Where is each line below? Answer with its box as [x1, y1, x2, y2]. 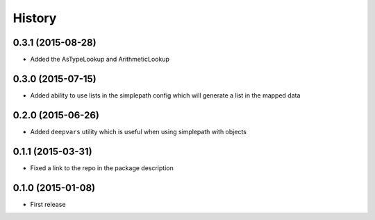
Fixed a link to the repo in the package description [30, 163, 174, 172]
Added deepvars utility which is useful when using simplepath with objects [30, 127, 247, 136]
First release [30, 200, 66, 208]
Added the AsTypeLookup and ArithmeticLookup [30, 55, 169, 64]
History [12, 10, 57, 26]
